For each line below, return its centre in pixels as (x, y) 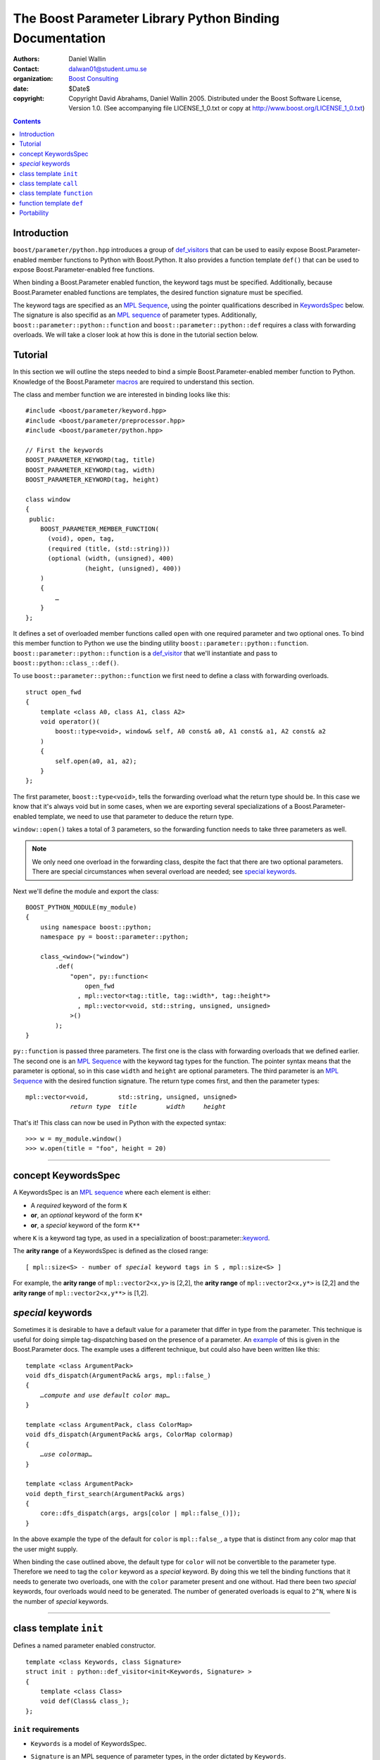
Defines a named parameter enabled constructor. (84, 1646)
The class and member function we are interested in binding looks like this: (121, 394)
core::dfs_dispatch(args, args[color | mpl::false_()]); (140, 1513)
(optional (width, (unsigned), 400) (111, 559)
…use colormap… (66, 1454)
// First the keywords (65, 450)
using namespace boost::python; (96, 927)
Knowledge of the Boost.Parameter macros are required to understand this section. (134, 382)
